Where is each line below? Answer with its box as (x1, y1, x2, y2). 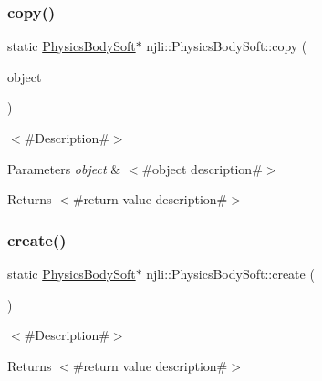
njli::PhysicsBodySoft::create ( (146, 264, 315, 283)
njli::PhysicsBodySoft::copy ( (146, 36, 307, 56)
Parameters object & (7, 159, 121, 178)
